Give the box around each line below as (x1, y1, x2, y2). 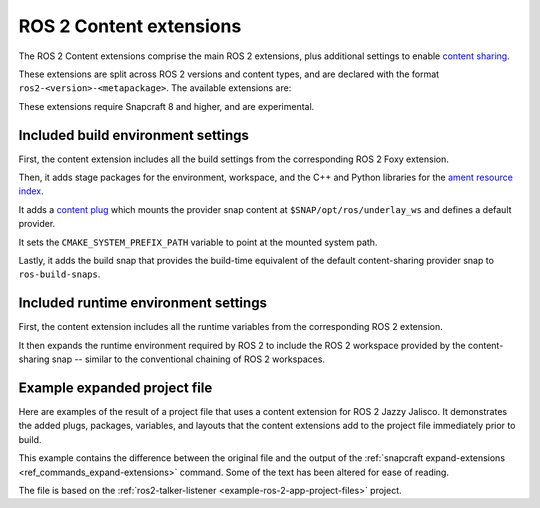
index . (18, 185, 44, 197)
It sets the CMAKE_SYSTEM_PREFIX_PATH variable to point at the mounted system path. (18, 236, 378, 248)
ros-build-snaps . (18, 268, 101, 280)
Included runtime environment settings (18, 295, 267, 312)
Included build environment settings (18, 126, 250, 144)
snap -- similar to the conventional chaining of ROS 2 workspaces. (51, 353, 325, 365)
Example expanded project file (18, 379, 213, 396)
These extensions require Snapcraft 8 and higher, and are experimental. (18, 100, 315, 112)
